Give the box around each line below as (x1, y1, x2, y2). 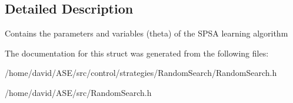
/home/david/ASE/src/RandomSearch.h (5, 86, 152, 98)
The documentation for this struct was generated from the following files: (5, 46, 269, 59)
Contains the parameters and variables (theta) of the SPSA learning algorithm (5, 27, 288, 39)
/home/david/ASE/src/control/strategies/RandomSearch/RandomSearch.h (5, 67, 277, 79)
